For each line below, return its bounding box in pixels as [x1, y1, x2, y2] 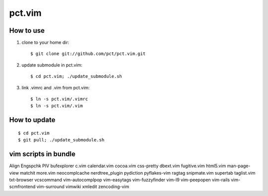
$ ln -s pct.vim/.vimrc [30, 96, 88, 102]
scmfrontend [9, 184, 36, 190]
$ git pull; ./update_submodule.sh [18, 137, 105, 143]
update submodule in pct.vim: [21, 62, 83, 68]
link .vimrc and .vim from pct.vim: [21, 84, 90, 90]
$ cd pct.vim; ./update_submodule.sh [30, 73, 123, 79]
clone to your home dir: [21, 40, 69, 46]
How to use [9, 26, 45, 35]
